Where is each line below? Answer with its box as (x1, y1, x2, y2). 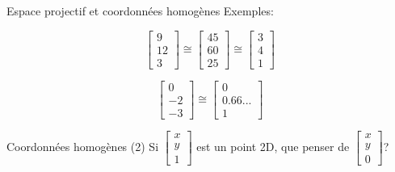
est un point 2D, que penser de (196, 137, 350, 154)
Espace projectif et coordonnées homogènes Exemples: (6, 2, 274, 19)
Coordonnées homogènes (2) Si (6, 137, 159, 154)
